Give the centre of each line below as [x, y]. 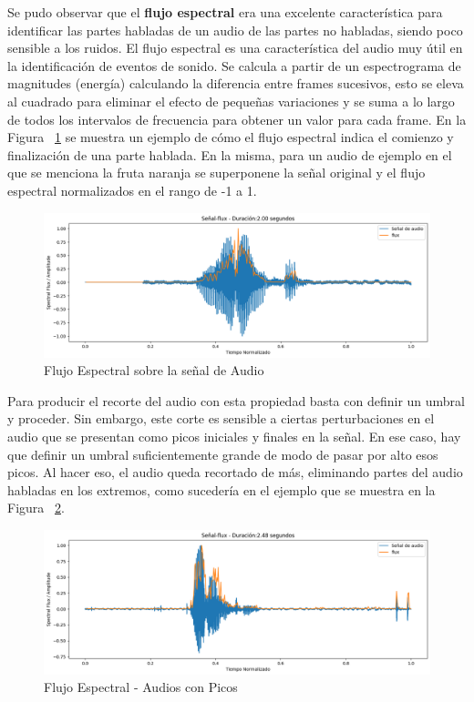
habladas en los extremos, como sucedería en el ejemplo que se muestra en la [222, 489]
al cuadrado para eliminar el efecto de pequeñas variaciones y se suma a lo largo [231, 101]
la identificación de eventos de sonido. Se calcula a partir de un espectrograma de [234, 65]
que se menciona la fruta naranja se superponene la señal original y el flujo [216, 173]
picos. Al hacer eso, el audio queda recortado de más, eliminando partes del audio [235, 472]
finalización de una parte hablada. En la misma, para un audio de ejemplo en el [230, 154]
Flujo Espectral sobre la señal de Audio [154, 370]
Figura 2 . [36, 508]
